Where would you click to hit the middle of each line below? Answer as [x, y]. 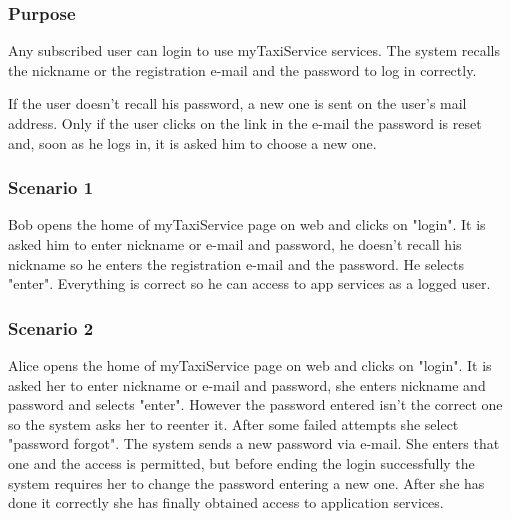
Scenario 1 [51, 187]
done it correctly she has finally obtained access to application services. [226, 502]
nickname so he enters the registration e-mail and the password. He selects [236, 263]
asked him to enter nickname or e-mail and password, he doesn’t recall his [235, 244]
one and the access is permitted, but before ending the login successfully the [241, 462]
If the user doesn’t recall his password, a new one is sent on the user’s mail [237, 103]
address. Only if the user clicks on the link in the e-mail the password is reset [245, 123]
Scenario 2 [51, 327]
